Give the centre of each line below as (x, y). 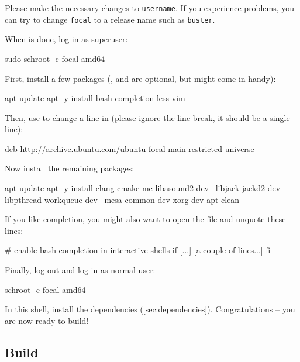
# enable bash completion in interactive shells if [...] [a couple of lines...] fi (138, 250)
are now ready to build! (47, 320)
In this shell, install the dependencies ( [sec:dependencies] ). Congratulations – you (150, 309)
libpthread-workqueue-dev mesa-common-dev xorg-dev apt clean (122, 199)
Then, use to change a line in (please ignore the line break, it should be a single (147, 117)
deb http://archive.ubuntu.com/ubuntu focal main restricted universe (130, 148)
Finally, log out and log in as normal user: (80, 270)
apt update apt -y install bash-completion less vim (95, 98)
